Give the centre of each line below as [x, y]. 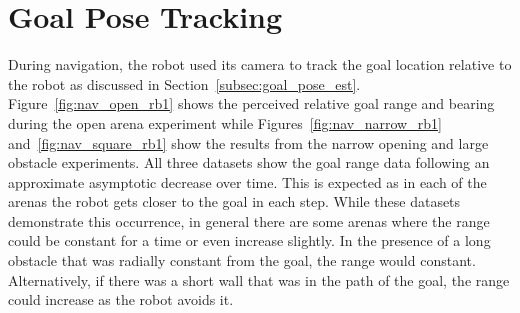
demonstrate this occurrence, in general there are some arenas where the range [249, 220]
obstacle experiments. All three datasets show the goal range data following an [249, 162]
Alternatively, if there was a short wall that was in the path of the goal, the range [259, 279]
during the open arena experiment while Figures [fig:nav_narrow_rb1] [225, 122]
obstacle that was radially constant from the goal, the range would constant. [242, 260]
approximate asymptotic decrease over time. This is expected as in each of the [247, 181]
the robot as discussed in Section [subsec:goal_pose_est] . [184, 83]
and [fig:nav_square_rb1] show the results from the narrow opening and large [248, 142]
